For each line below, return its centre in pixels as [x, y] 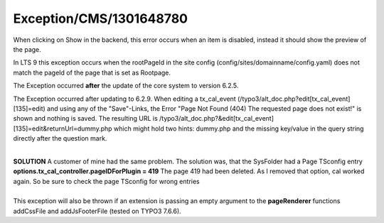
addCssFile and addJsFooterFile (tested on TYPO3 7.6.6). [97, 211]
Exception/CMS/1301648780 [101, 18]
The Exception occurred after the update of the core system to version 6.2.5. [126, 86]
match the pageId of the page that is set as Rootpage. [92, 72]
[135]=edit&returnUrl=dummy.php [63, 129]
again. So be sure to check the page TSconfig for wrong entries [106, 181]
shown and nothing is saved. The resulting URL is [85, 119]
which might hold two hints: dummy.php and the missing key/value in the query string [239, 129]
